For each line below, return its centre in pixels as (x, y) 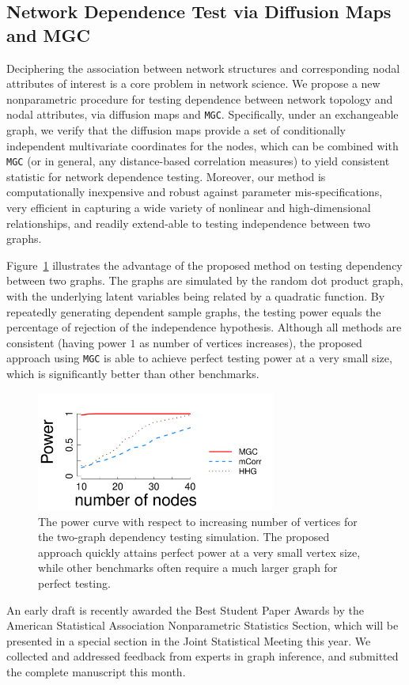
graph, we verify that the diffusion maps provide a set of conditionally (176, 130)
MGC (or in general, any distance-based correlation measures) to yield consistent (198, 161)
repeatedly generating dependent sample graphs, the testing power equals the (194, 311)
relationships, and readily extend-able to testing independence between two (188, 223)
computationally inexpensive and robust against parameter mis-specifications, (195, 192)
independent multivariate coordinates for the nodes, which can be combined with (203, 145)
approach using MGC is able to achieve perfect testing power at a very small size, (199, 358)
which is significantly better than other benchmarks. (133, 374)
